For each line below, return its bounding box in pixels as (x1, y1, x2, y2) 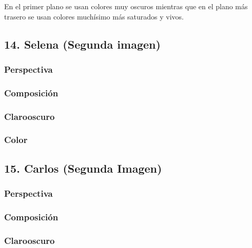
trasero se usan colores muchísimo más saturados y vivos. (4, 11, 184, 22)
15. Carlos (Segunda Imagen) (4, 160, 162, 176)
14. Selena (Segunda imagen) (4, 36, 161, 52)
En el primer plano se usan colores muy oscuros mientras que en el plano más (4, 1, 248, 11)
